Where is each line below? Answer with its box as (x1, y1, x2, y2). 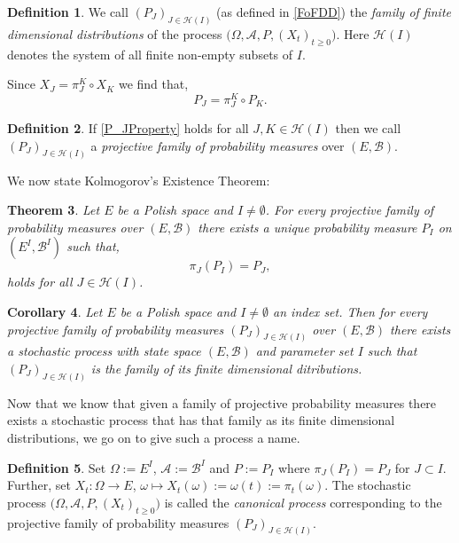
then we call (335, 119, 401, 138)
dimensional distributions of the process (7, 24, 222, 43)
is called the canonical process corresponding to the (164, 492, 442, 511)
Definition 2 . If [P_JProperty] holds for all (7, 119, 249, 138)
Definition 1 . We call (7, 3, 128, 20)
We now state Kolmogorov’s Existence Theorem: (7, 170, 270, 189)
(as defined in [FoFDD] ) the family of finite (216, 3, 451, 20)
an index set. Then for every (273, 302, 428, 320)
